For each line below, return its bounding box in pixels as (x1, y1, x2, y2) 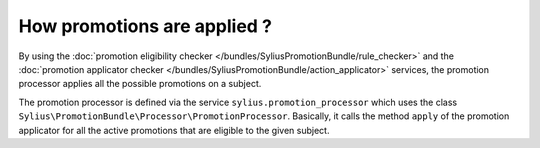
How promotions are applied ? (18, 15, 272, 37)
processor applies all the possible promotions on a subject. (18, 78, 262, 90)
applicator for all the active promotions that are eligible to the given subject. (18, 124, 330, 136)
